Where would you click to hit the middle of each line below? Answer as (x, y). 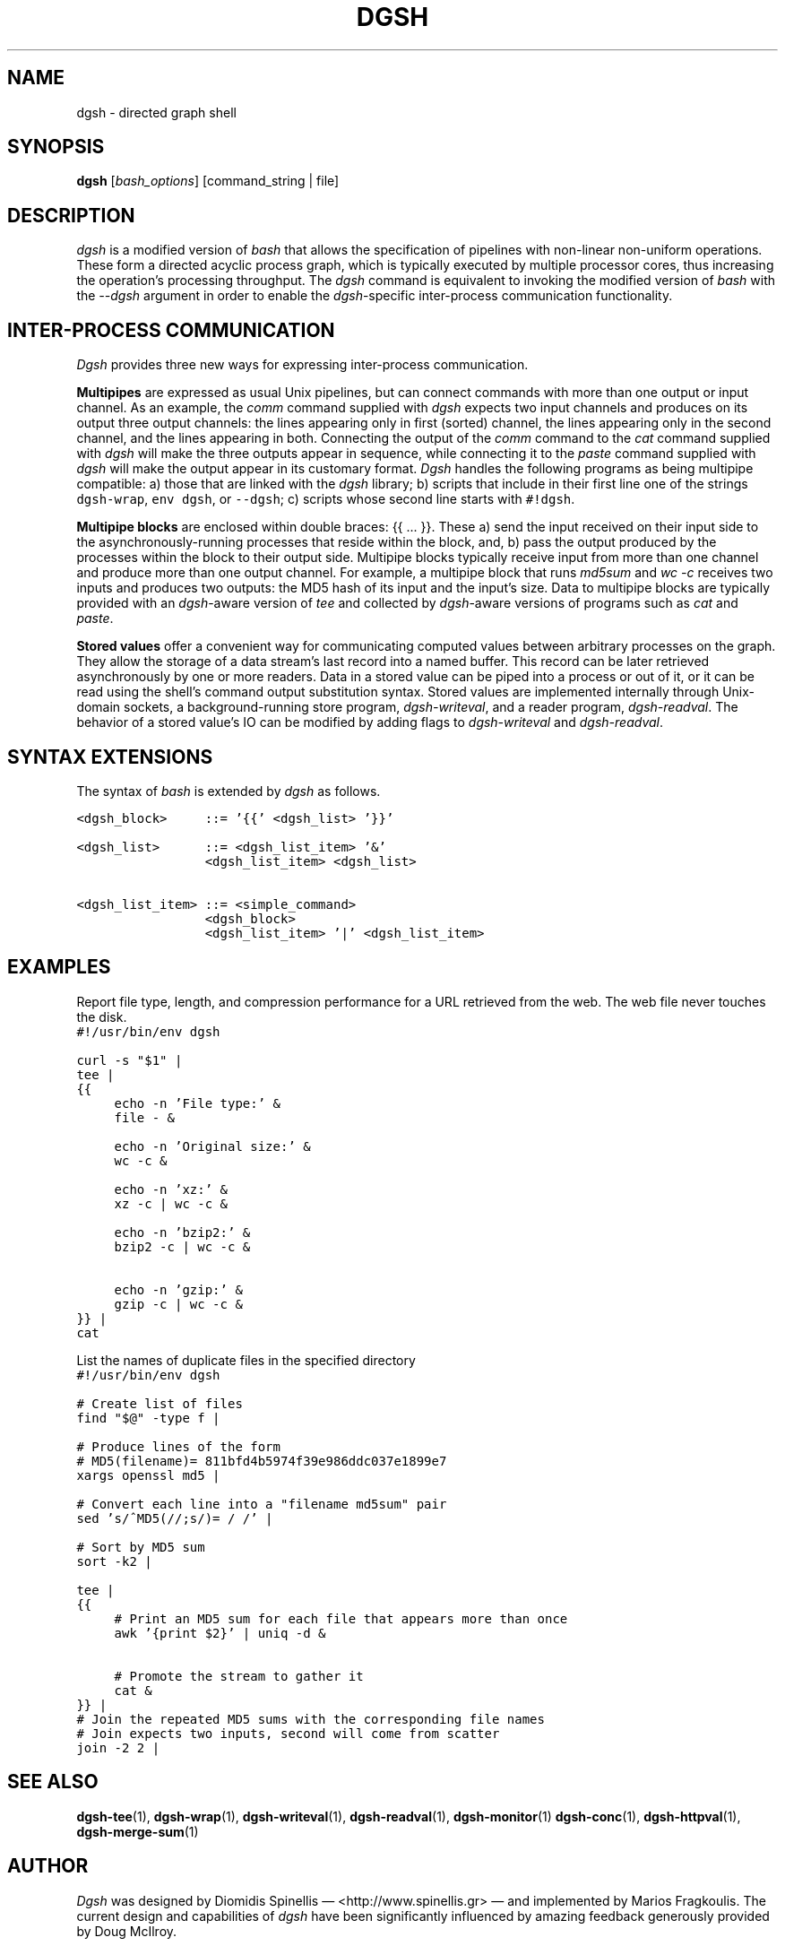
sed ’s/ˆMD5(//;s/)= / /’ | (175, 1518)
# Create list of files (160, 1403)
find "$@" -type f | (148, 1418)
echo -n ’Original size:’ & (212, 1146)
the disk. (102, 1016)
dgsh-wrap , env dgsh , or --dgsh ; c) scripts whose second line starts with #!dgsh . (326, 499)
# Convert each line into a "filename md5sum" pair (262, 1504)
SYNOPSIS (56, 147)
